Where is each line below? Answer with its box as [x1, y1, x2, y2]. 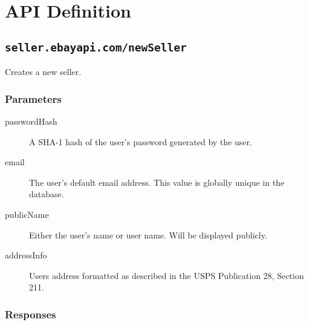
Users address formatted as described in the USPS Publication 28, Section [29, 269, 304, 281]
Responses [5, 306, 56, 321]
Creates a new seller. [5, 65, 82, 78]
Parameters [5, 91, 62, 106]
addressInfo [5, 249, 47, 261]
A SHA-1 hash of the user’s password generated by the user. [29, 135, 252, 148]
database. [29, 188, 64, 200]
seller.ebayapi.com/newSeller [5, 41, 187, 54]
